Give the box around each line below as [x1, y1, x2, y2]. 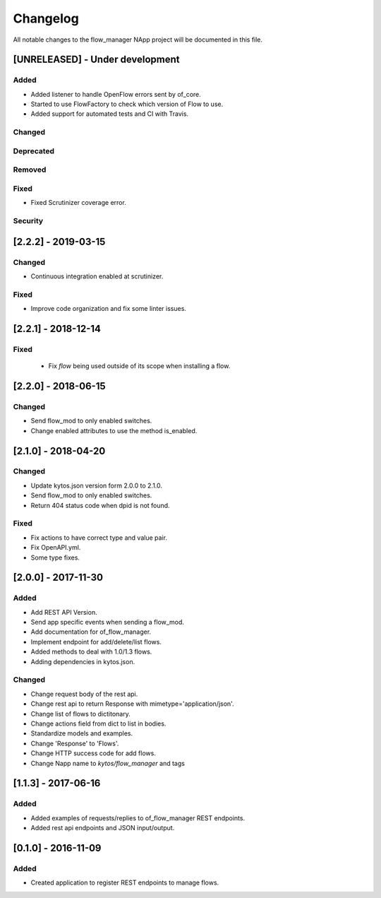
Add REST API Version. [30, 608, 98, 616]
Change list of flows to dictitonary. [30, 709, 131, 718]
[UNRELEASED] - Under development [13, 54, 180, 66]
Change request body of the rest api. [30, 690, 138, 698]
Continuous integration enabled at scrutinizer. [30, 272, 164, 280]
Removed [13, 165, 47, 175]
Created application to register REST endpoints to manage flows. [30, 878, 219, 887]
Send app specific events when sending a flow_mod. [30, 618, 185, 627]
